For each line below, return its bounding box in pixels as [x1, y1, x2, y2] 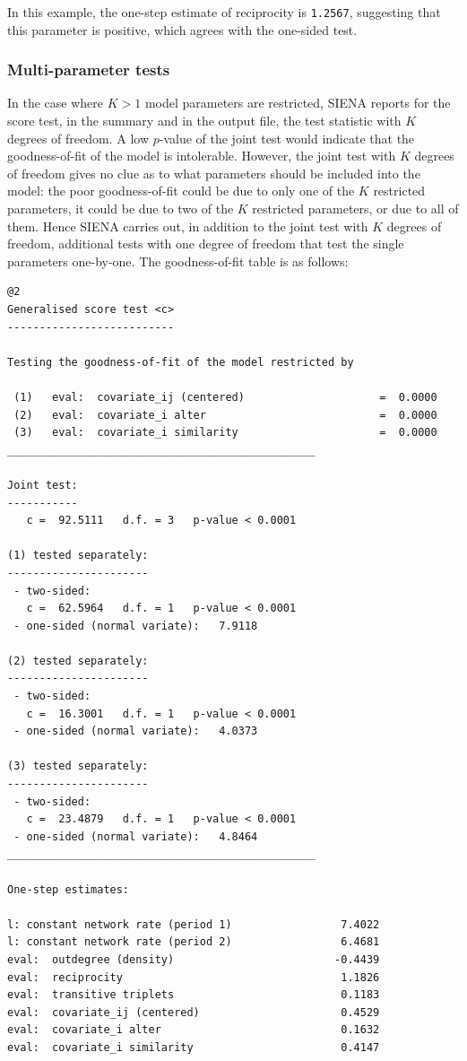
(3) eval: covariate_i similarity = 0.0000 [13, 426, 437, 439]
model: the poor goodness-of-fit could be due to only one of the [7, 181, 355, 200]
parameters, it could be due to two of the [7, 199, 234, 218]
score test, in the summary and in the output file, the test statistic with [7, 111, 402, 130]
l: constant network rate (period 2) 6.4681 [7, 935, 380, 949]
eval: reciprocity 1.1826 [7, 970, 380, 984]
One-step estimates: [7, 883, 130, 896]
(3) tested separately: [7, 760, 149, 773]
